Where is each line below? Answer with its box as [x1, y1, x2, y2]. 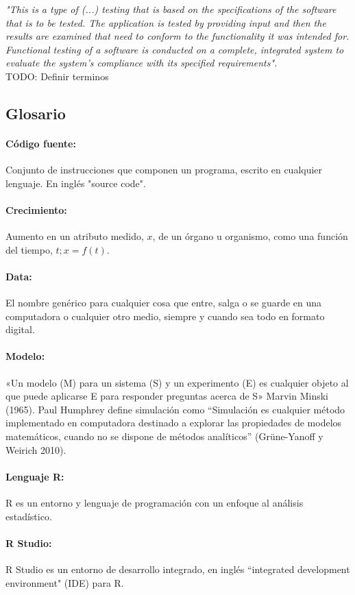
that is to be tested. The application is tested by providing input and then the [5, 15, 326, 29]
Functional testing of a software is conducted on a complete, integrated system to [5, 42, 344, 56]
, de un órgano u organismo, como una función [152, 229, 348, 243]
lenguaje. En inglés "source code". [5, 175, 146, 190]
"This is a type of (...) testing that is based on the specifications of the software [5, 2, 336, 16]
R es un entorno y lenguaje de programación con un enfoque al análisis [5, 496, 304, 510]
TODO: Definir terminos [5, 69, 109, 83]
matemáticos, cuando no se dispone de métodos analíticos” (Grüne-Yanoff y [5, 429, 323, 444]
